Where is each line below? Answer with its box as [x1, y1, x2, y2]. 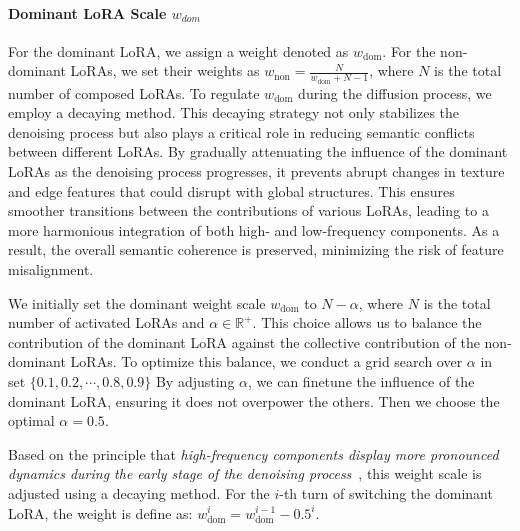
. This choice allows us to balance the [252, 312, 482, 333]
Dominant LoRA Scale [8, 2, 167, 23]
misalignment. [8, 258, 94, 279]
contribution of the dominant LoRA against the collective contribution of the [8, 331, 480, 352]
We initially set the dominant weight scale [8, 292, 266, 313]
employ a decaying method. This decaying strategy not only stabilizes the [8, 102, 460, 123]
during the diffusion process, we [298, 82, 492, 103]
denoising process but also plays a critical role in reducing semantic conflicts [8, 121, 475, 142]
